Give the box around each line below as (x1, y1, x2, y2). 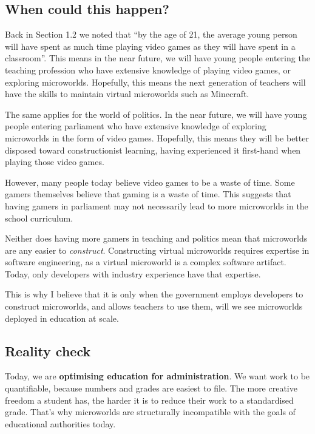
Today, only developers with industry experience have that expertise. (5, 267, 261, 280)
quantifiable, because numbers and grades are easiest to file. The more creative (5, 382, 297, 395)
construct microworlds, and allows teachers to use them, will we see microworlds (5, 300, 303, 313)
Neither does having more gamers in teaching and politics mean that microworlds (5, 232, 308, 245)
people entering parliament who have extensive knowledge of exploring (5, 120, 266, 132)
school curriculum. (5, 211, 73, 224)
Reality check (5, 341, 91, 360)
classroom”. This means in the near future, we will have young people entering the (5, 52, 310, 64)
